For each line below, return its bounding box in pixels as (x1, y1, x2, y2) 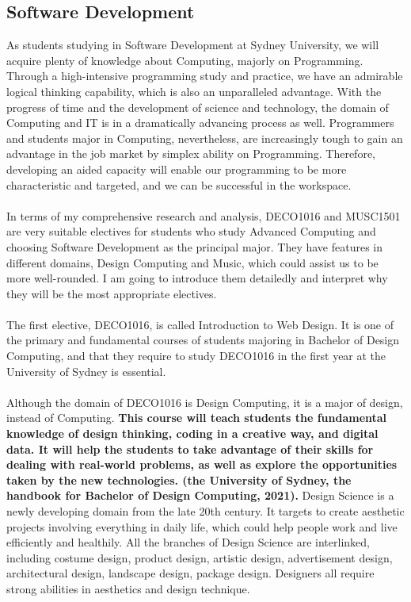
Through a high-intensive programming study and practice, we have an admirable (6, 67, 403, 84)
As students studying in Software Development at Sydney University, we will (6, 36, 379, 53)
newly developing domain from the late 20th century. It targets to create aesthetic (6, 503, 405, 520)
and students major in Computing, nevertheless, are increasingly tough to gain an (6, 129, 403, 146)
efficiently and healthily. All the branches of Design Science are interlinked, (6, 534, 370, 550)
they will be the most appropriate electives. (6, 285, 217, 301)
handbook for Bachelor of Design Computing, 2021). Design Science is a (6, 487, 394, 504)
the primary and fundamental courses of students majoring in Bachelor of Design (6, 332, 400, 348)
